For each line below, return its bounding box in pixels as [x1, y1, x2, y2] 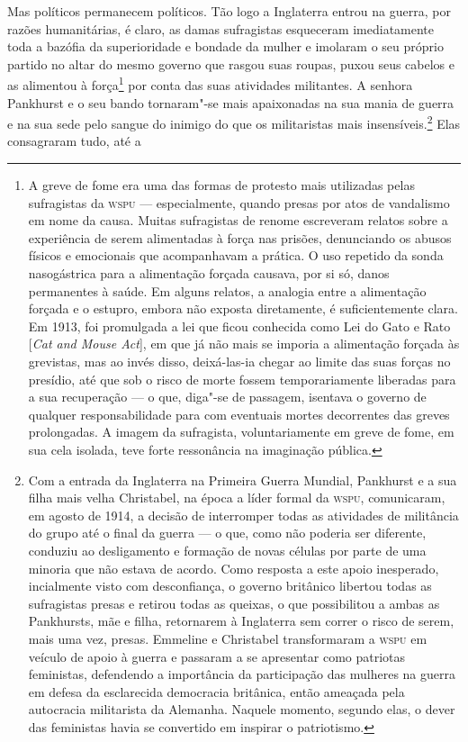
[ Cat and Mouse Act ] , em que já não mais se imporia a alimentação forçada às [28, 334, 460, 353]
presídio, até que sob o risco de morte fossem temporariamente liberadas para [28, 369, 456, 388]
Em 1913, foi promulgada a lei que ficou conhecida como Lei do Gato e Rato [28, 316, 451, 335]
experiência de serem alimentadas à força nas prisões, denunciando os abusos [28, 228, 452, 247]
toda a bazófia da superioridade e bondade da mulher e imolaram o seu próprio [7, 37, 444, 56]
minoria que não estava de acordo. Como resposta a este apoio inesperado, [28, 558, 439, 577]
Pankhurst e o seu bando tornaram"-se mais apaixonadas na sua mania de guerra [7, 93, 454, 112]
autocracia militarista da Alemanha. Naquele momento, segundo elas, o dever [28, 700, 455, 719]
